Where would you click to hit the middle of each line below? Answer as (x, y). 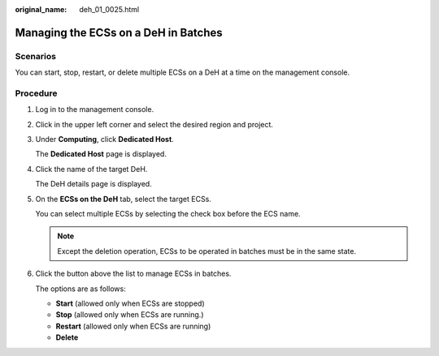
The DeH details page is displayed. (93, 184)
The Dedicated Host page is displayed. (101, 154)
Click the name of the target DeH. (91, 169)
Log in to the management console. (95, 109)
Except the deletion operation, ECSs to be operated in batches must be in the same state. (207, 251)
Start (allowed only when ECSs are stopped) (130, 303)
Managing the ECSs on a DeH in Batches (119, 32)
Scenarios (36, 56)
